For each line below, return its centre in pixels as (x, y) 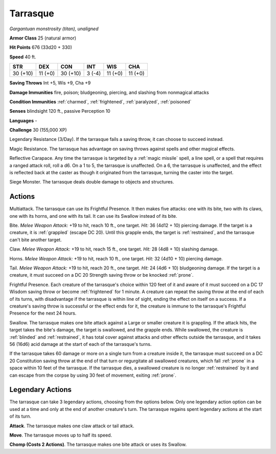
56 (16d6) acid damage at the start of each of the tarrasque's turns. (80, 344)
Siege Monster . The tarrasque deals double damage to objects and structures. (92, 182)
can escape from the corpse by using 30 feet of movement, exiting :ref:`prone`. (93, 375)
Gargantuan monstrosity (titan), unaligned (54, 29)
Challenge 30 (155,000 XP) (38, 130)
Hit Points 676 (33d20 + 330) (41, 47)
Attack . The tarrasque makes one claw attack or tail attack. (72, 426)
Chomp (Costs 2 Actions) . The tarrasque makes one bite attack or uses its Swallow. (98, 445)
